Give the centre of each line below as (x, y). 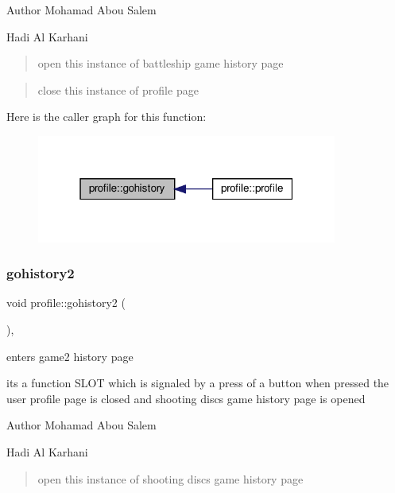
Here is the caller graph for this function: (106, 116)
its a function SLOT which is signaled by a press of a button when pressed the (198, 383)
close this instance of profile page (118, 89)
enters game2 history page (70, 356)
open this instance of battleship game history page (161, 63)
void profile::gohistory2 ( (66, 303)
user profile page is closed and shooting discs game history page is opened (186, 398)
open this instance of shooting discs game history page (170, 478)
